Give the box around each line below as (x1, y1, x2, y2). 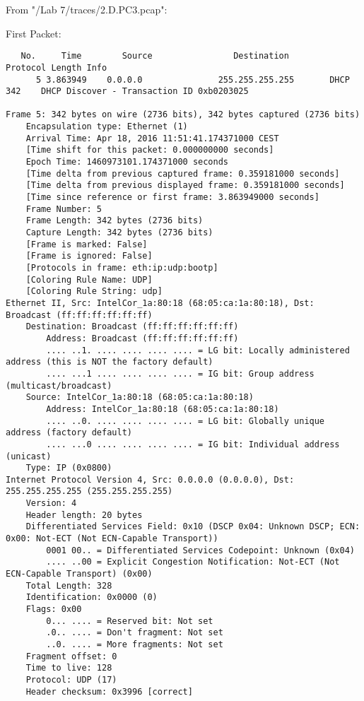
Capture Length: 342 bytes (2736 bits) (25, 228, 213, 238)
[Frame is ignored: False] (25, 251, 153, 261)
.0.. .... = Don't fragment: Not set (46, 628, 223, 638)
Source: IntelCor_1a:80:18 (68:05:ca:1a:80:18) (25, 392, 254, 403)
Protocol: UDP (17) (25, 674, 117, 685)
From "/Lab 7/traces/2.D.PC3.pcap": (6, 2, 168, 16)
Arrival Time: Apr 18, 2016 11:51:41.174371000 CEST (25, 133, 279, 143)
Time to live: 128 (25, 663, 112, 673)
